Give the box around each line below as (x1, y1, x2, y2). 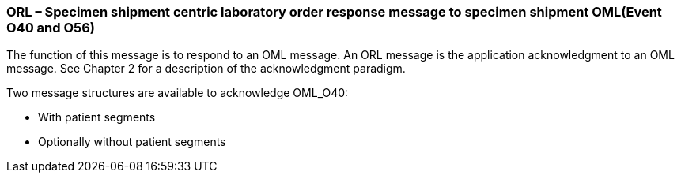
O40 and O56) (6, 20, 96, 35)
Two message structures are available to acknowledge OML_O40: (6, 86, 349, 100)
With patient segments (38, 110, 156, 125)
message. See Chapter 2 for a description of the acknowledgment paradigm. (6, 62, 406, 76)
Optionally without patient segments (38, 135, 226, 149)
